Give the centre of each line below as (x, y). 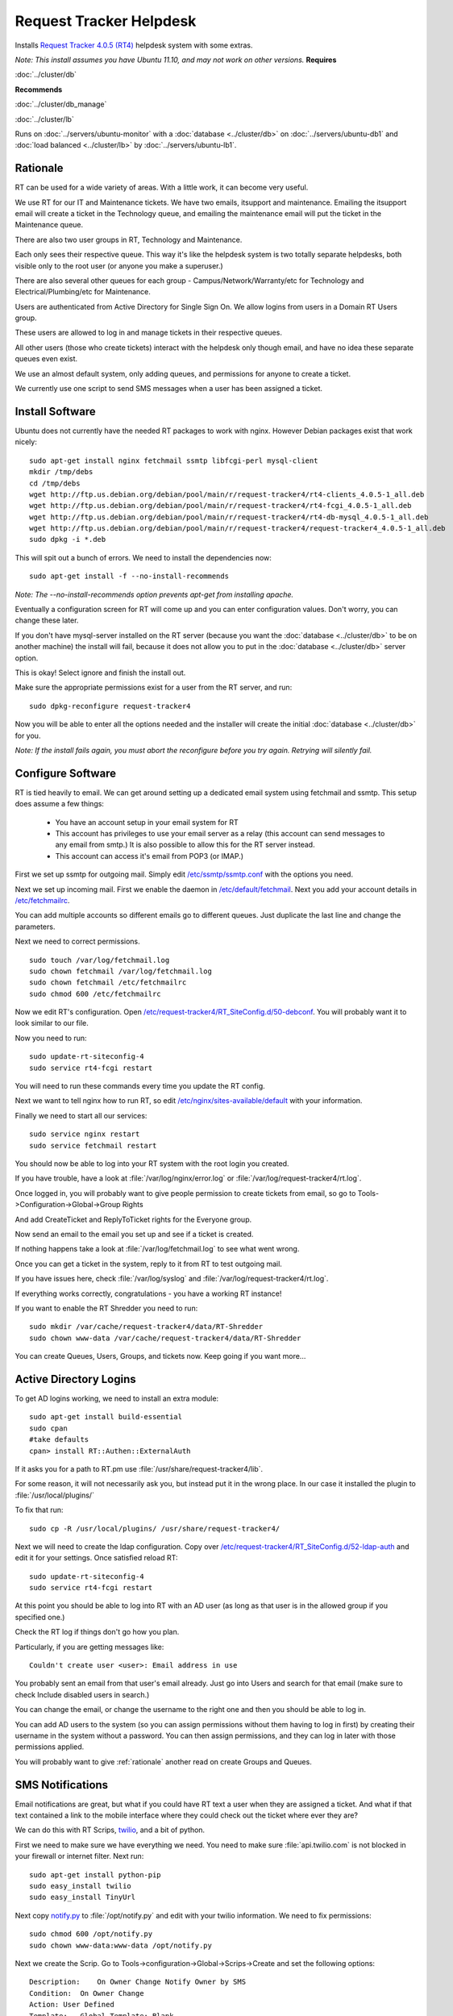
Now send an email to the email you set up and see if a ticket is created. (134, 1234)
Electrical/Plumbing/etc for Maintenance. (83, 292)
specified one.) (40, 1617)
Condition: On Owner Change (87, 1993)
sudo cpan (48, 1428)
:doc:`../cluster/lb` (44, 119)
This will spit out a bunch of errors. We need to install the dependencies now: (143, 557)
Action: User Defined (72, 2005)
